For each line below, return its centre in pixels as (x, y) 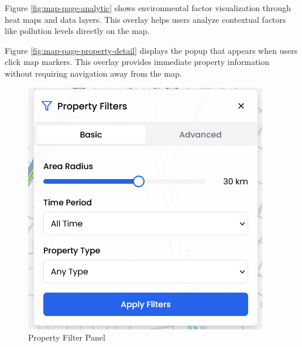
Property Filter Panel (67, 337)
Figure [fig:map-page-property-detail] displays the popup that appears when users (151, 50)
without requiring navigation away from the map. (93, 73)
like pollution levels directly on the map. (77, 31)
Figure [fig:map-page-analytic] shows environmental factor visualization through (148, 8)
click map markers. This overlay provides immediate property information (137, 62)
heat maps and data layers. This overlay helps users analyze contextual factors (145, 19)
